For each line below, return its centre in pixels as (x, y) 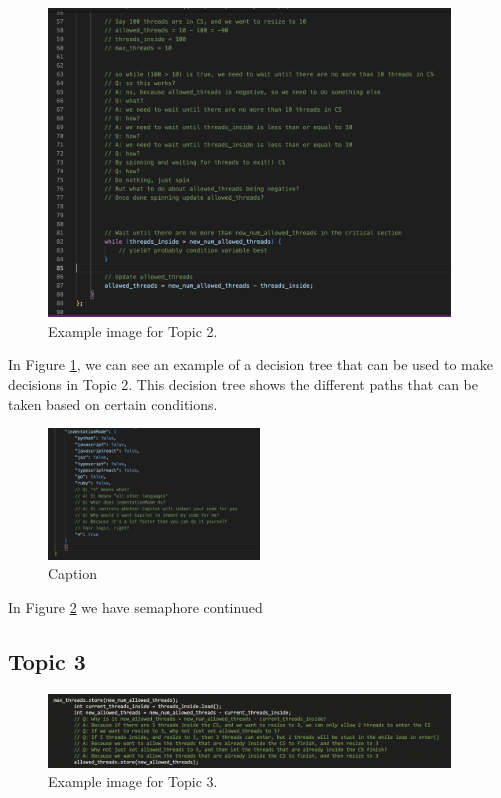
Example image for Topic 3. (133, 781)
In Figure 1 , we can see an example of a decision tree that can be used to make (250, 364)
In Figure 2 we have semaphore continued (135, 607)
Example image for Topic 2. (133, 330)
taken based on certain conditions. (113, 403)
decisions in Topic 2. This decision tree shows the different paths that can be (243, 383)
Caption (73, 573)
